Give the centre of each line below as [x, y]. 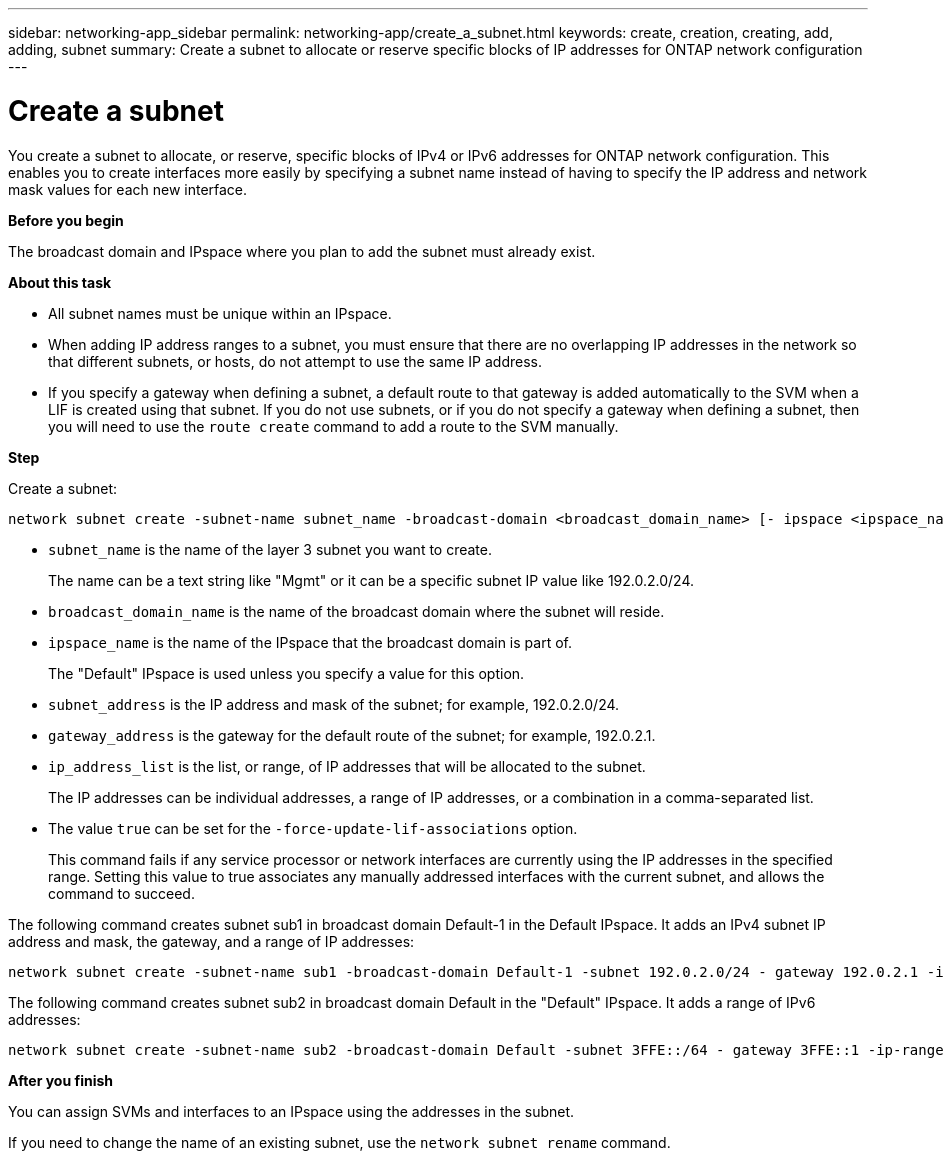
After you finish [61, 1080]
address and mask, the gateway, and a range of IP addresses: [211, 941]
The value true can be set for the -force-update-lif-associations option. [313, 828]
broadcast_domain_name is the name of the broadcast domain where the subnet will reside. [356, 611]
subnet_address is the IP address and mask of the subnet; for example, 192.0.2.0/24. [334, 704]
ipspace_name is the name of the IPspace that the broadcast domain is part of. [310, 642]
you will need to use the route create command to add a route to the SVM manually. [333, 426]
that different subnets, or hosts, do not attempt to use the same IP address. [295, 361]
